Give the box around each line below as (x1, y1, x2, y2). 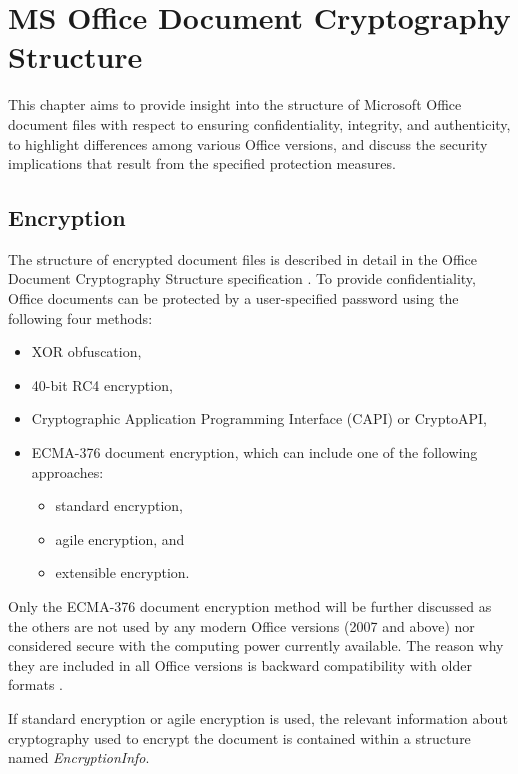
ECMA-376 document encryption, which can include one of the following (31, 442, 478, 463)
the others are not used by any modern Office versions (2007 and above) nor (8, 615, 475, 636)
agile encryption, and (55, 528, 185, 549)
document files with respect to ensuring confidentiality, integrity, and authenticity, (8, 113, 511, 134)
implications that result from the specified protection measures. (8, 153, 396, 174)
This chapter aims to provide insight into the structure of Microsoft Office (8, 94, 462, 115)
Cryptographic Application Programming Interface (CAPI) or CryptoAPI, (31, 408, 487, 429)
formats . (8, 674, 63, 695)
